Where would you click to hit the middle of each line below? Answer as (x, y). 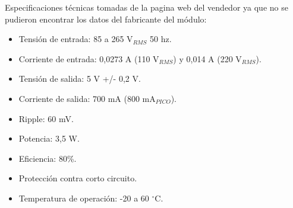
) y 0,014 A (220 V (207, 58)
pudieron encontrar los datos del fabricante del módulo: (106, 19)
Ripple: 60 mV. (46, 118)
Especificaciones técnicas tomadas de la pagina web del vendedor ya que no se (146, 7)
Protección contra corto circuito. (78, 178)
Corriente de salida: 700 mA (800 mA (87, 98)
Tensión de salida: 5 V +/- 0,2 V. (80, 79)
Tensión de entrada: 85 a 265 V (76, 39)
